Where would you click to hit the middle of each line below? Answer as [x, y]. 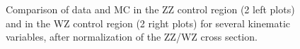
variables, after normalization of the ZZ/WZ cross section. [132, 37]
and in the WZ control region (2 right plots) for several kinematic [148, 23]
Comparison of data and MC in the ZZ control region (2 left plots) [150, 9]
